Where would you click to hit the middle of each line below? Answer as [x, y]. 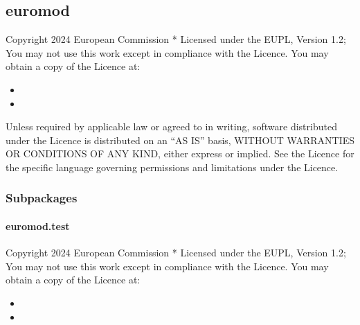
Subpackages [42, 198]
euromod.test [38, 226]
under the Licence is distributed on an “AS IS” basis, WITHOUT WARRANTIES [180, 140]
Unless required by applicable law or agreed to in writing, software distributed [171, 126]
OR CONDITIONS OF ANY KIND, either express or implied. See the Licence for [180, 153]
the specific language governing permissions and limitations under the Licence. [172, 167]
